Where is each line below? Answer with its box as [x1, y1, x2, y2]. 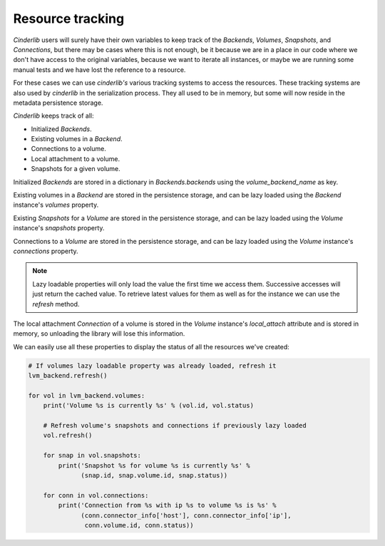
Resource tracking [13, 11, 125, 26]
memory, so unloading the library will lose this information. [13, 329, 185, 338]
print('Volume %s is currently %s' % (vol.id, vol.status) [43, 401, 255, 410]
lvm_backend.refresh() [28, 371, 108, 380]
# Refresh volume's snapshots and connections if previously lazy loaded [43, 421, 307, 430]
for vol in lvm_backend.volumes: [28, 391, 145, 399]
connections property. [13, 247, 78, 255]
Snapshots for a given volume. [31, 165, 120, 173]
